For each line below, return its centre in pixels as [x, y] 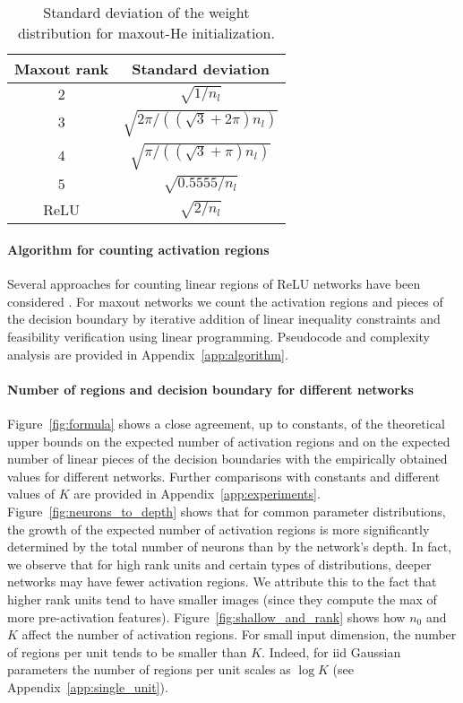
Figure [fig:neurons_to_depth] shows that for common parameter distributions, [227, 512]
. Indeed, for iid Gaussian [331, 651]
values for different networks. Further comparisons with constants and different [224, 476]
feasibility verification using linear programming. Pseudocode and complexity [219, 337]
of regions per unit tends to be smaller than [127, 651]
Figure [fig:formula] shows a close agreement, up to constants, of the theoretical [226, 424]
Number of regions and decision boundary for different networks [210, 389]
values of [31, 494]
